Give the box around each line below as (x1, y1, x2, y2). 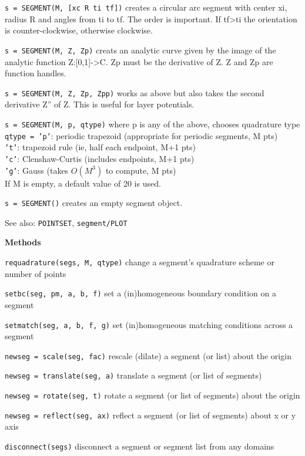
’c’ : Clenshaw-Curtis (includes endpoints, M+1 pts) (5, 152, 195, 164)
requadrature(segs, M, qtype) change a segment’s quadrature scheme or (5, 256, 274, 268)
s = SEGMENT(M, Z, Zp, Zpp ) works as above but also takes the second (5, 86, 264, 99)
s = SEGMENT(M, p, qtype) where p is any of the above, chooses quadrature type (5, 117, 300, 130)
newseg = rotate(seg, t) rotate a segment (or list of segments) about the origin (5, 389, 300, 401)
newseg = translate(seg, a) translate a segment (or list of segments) (5, 369, 262, 381)
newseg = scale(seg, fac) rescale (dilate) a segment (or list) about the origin (5, 349, 291, 362)
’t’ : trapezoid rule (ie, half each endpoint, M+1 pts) (5, 141, 196, 153)
